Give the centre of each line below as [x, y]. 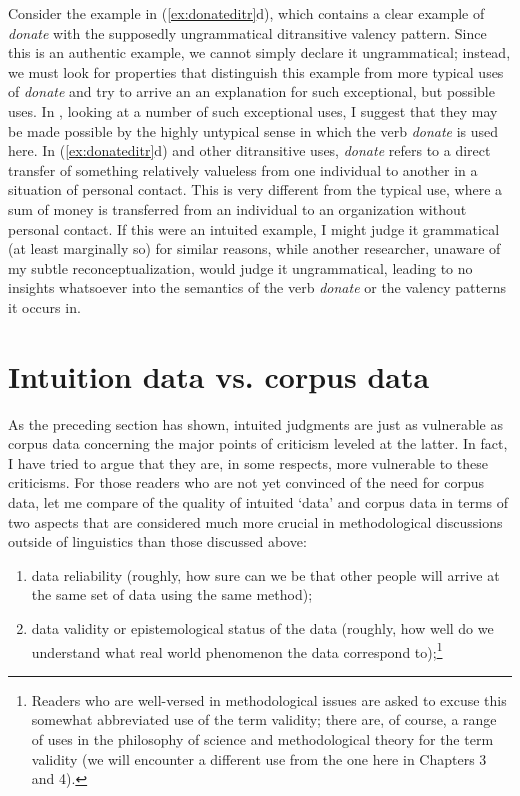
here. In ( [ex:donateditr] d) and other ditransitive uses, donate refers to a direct [249, 150]
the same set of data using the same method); [172, 594]
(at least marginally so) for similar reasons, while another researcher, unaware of [254, 248]
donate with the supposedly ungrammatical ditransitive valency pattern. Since [247, 32]
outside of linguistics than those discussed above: [157, 541]
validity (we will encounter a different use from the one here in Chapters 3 [259, 758]
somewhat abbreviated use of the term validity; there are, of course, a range [264, 719]
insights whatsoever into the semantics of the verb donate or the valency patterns [257, 287]
